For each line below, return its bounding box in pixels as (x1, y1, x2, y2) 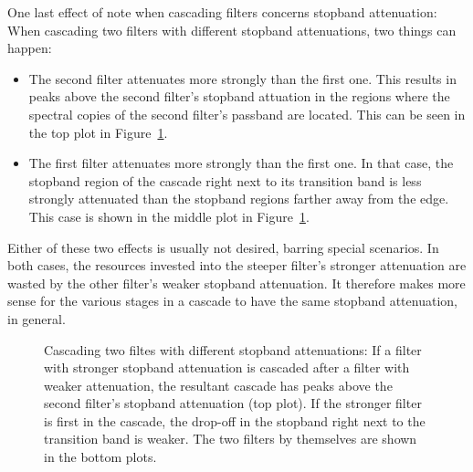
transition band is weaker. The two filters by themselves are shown (44, 429, 417, 448)
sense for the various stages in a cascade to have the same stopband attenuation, (7, 291, 457, 310)
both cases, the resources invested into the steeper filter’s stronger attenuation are (7, 256, 467, 275)
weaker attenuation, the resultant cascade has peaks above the (44, 375, 393, 394)
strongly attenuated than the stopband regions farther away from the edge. (28, 189, 449, 208)
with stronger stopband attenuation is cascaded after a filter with (44, 358, 410, 377)
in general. (7, 309, 66, 328)
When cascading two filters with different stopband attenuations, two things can (7, 20, 457, 39)
